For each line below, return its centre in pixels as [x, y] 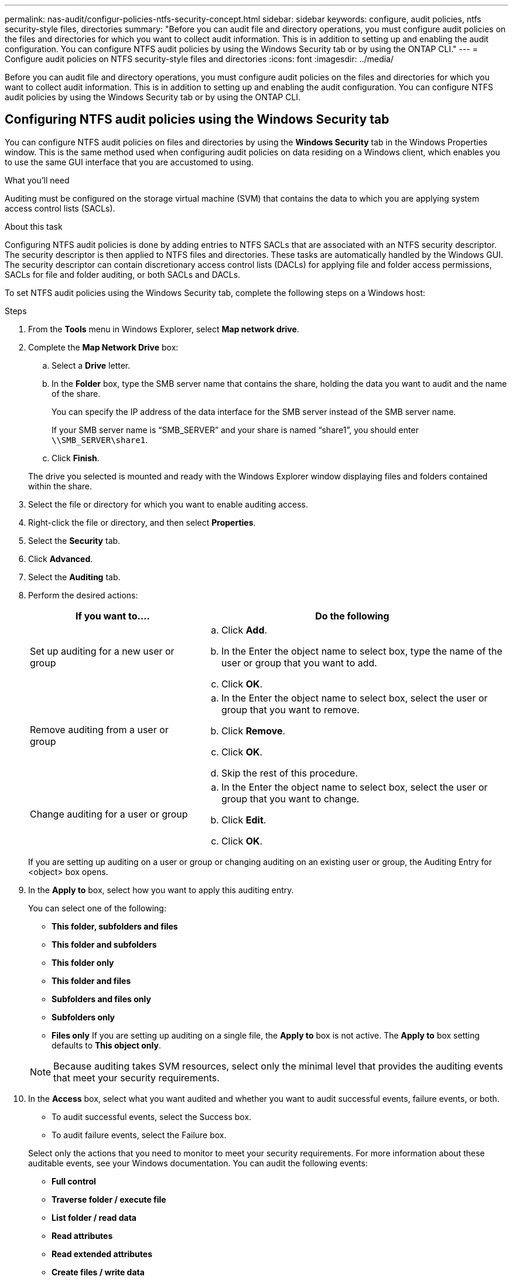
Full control [74, 1181]
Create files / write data [98, 1272]
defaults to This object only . [106, 1045]
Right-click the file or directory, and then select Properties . [142, 522]
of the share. [76, 393]
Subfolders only [83, 1017]
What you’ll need [37, 180]
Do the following [352, 616]
